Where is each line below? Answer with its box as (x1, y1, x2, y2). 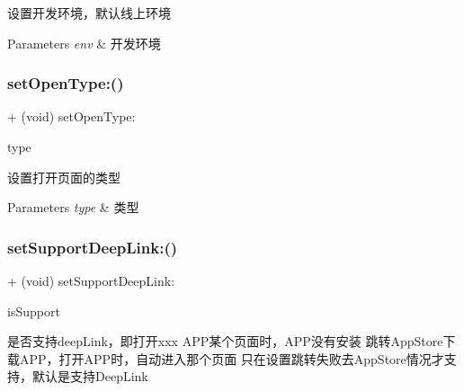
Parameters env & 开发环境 (7, 33, 161, 52)
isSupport (7, 301, 60, 320)
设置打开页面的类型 (7, 167, 120, 186)
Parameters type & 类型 (7, 198, 139, 217)
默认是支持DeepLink (31, 367, 148, 386)
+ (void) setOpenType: (7, 107, 136, 126)
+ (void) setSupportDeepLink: (7, 271, 175, 289)
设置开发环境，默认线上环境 (7, 4, 171, 22)
